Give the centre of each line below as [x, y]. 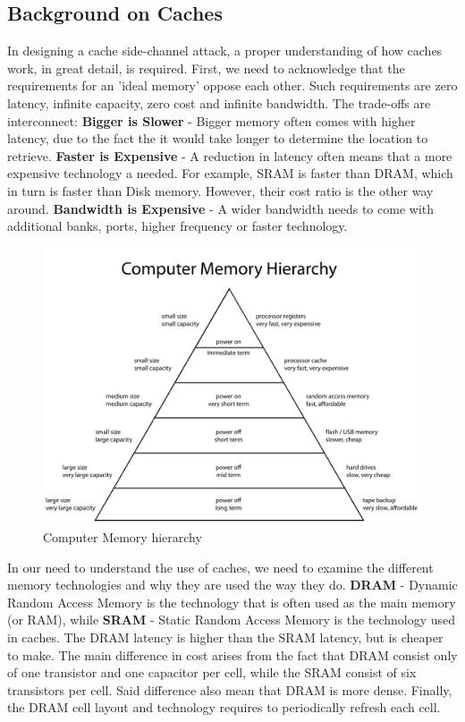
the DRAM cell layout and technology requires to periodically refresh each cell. [224, 707]
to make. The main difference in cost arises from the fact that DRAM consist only [232, 654]
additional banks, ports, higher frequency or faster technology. [178, 226]
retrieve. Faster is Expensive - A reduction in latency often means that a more [230, 155]
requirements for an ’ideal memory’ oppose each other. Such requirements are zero [232, 85]
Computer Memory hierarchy [123, 537]
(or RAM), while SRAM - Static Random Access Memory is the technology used [232, 620]
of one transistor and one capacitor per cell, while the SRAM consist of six [212, 672]
